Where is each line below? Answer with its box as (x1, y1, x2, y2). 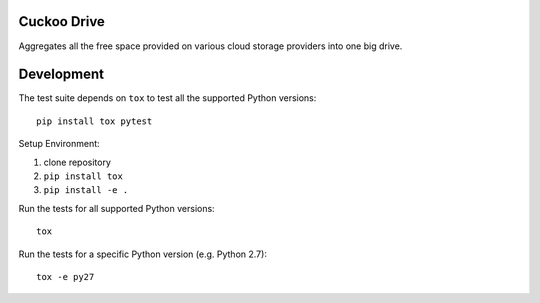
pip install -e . (43, 185, 129, 196)
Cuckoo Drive (18, 13, 105, 30)
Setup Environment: (18, 138, 100, 150)
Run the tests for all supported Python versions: (18, 202, 215, 214)
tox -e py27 (36, 271, 95, 282)
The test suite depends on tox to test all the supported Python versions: (18, 92, 317, 104)
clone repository (43, 156, 112, 168)
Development (18, 66, 105, 83)
